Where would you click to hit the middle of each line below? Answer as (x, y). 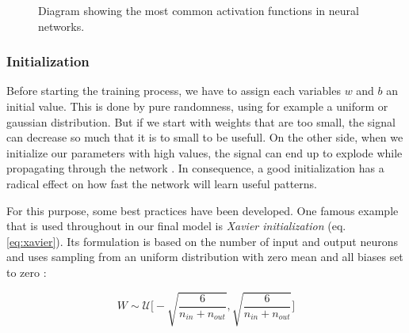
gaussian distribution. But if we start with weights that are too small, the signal (201, 121)
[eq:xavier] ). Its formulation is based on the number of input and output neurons (203, 241)
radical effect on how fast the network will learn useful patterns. (162, 183)
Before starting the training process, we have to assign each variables (174, 91)
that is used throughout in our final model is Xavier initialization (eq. (176, 226)
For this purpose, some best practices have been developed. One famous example (203, 210)
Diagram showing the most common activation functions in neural (199, 10)
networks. (61, 26)
